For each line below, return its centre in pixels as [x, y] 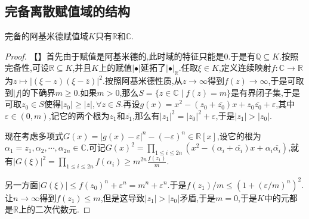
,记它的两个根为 [79, 115]
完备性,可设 [27, 68]
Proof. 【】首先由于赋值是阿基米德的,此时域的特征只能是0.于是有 [130, 56]
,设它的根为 [239, 135]
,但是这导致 [123, 197]
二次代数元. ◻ [63, 209]
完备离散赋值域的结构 [67, 11]
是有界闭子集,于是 [265, 92]
